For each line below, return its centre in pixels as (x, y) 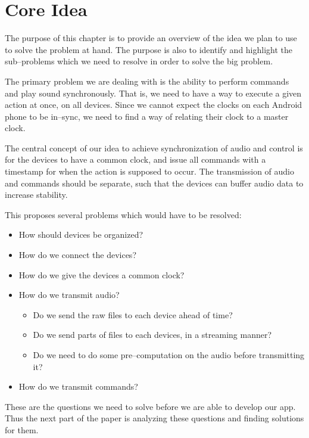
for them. (22, 429)
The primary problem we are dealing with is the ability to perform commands (147, 81)
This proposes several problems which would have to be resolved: (123, 214)
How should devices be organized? (81, 234)
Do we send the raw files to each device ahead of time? (133, 314)
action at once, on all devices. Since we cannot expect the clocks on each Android (154, 105)
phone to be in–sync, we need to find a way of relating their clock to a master (147, 116)
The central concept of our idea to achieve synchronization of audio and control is (154, 147)
